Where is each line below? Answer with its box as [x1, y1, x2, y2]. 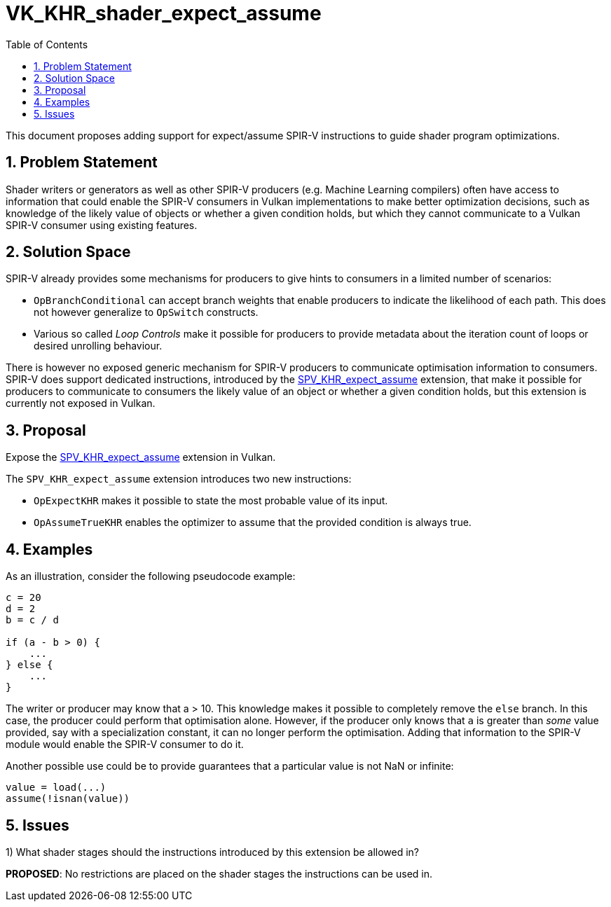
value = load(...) [6, 782, 107, 794]
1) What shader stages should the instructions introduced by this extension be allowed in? [6, 845, 420, 858]
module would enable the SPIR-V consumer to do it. [6, 738, 244, 751]
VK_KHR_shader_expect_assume [6, 1, 322, 25]
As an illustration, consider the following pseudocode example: [6, 570, 296, 583]
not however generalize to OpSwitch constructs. [34, 306, 259, 319]
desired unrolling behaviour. [34, 340, 163, 352]
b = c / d [6, 614, 59, 626]
